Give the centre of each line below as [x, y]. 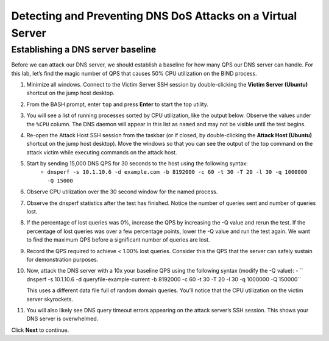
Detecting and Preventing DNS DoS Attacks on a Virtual [154, 16]
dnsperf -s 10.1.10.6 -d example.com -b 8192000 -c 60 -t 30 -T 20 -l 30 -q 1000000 [177, 172]
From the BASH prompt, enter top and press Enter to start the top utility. [117, 104]
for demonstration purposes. [62, 260]
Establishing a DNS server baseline [84, 49]
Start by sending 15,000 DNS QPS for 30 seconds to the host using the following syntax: [137, 163]
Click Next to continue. [40, 330]
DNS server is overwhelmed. [62, 319]
